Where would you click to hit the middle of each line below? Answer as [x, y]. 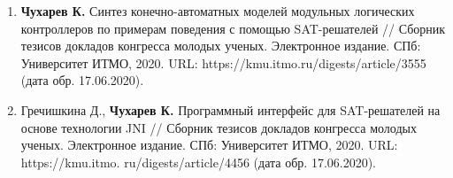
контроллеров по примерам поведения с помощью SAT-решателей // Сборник [233, 28]
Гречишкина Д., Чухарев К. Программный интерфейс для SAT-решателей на [230, 109]
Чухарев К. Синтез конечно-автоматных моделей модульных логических [218, 11]
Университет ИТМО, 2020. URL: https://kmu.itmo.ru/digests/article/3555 [223, 62]
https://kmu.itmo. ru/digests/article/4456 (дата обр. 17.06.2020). [199, 162]
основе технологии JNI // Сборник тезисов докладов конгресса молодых [219, 127]
